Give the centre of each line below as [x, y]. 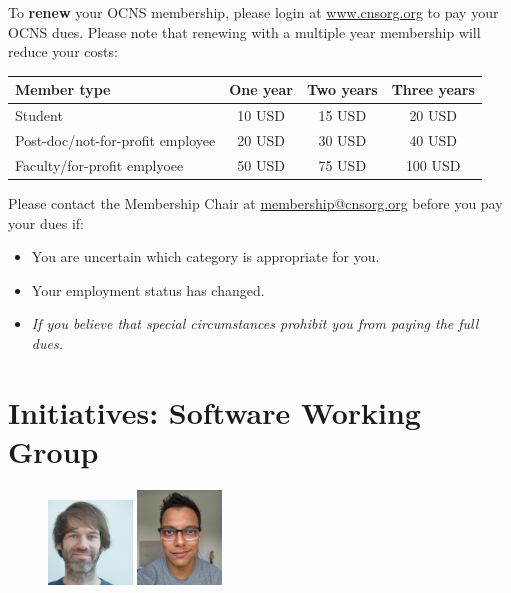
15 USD [342, 115]
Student [39, 115]
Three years [433, 89]
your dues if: [46, 222]
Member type [63, 89]
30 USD [342, 139]
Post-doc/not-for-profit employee [115, 139]
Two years [342, 89]
